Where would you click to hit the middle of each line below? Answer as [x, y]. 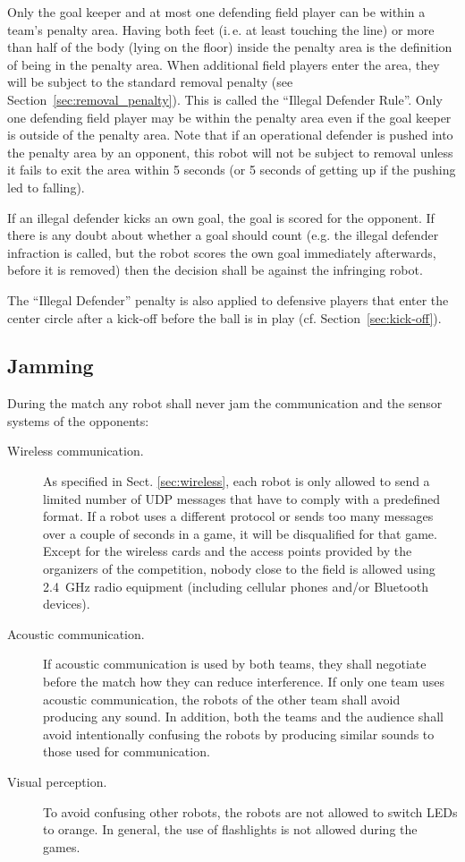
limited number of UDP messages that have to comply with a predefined [242, 498]
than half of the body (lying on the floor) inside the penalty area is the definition [230, 47]
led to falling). [46, 187]
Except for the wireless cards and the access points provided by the [228, 551]
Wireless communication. [76, 451]
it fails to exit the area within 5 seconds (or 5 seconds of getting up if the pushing [232, 170]
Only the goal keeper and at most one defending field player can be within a [216, 12]
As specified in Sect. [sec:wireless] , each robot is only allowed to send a [237, 481]
